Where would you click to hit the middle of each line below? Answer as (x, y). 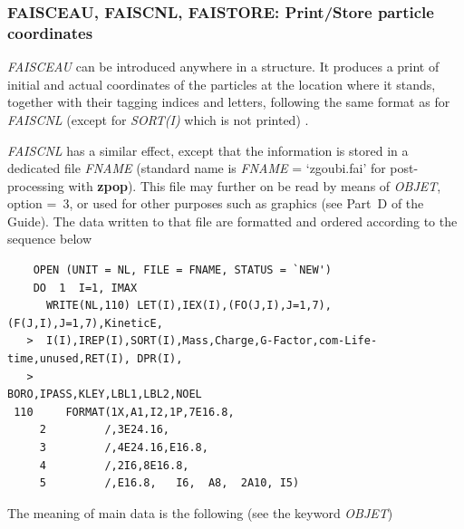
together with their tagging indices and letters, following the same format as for (229, 102)
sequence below (50, 239)
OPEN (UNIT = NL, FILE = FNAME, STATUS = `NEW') (182, 270)
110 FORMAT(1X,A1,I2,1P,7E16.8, (124, 412)
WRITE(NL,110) (88, 306)
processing (36, 185)
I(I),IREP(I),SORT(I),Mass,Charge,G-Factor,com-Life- (212, 341)
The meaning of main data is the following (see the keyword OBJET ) (200, 512)
